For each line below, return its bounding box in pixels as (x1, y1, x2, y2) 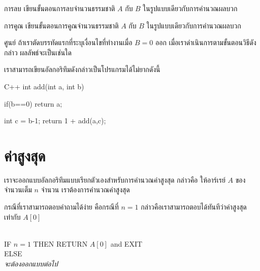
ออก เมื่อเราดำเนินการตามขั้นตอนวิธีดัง (155, 37, 256, 48)
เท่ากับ (4, 211, 21, 222)
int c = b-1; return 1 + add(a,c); (4, 115, 106, 126)
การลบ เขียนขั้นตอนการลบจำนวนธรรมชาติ (4, 3, 115, 13)
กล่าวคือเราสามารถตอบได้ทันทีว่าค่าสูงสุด (141, 201, 247, 212)
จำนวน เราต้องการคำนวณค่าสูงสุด (41, 184, 130, 195)
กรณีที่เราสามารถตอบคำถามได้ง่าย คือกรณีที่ (4, 201, 119, 212)
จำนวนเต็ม (4, 184, 32, 195)
